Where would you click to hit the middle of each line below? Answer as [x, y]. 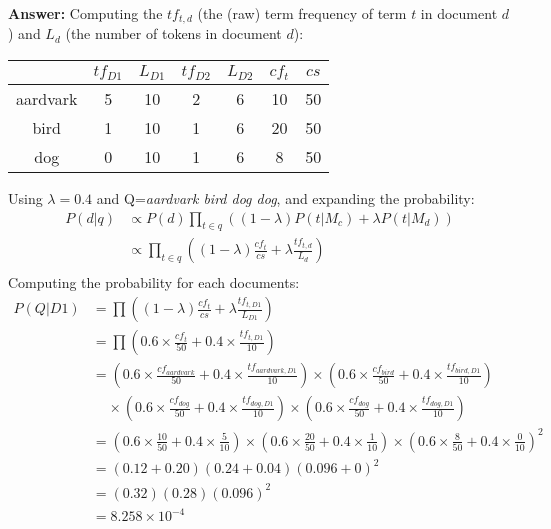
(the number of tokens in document [173, 33]
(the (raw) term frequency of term [302, 13]
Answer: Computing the [85, 13]
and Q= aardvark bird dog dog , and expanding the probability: [285, 197]
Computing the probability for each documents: [154, 282]
